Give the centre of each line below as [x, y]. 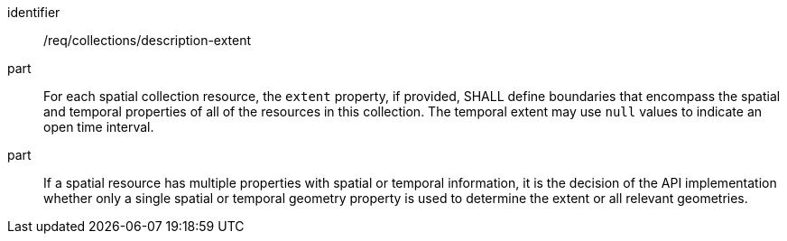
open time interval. [99, 127]
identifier [34, 12]
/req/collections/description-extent [148, 40]
